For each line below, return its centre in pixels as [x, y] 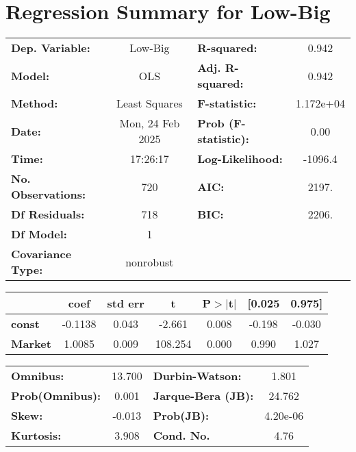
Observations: [49, 194]
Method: [35, 103]
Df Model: [39, 234]
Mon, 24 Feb [150, 123]
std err [126, 303]
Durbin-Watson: [197, 376]
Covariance [41, 254]
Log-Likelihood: [240, 159]
